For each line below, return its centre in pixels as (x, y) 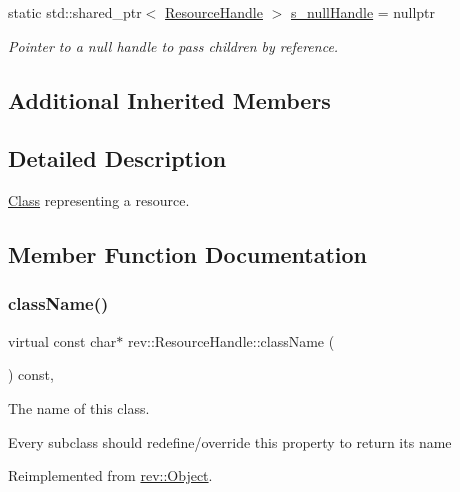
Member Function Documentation (188, 254)
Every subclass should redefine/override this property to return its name (230, 441)
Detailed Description (117, 158)
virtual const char (62, 340)
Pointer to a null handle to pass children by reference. (173, 45)
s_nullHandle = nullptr (363, 12)
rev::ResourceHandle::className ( (231, 340)
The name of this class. (79, 407)
